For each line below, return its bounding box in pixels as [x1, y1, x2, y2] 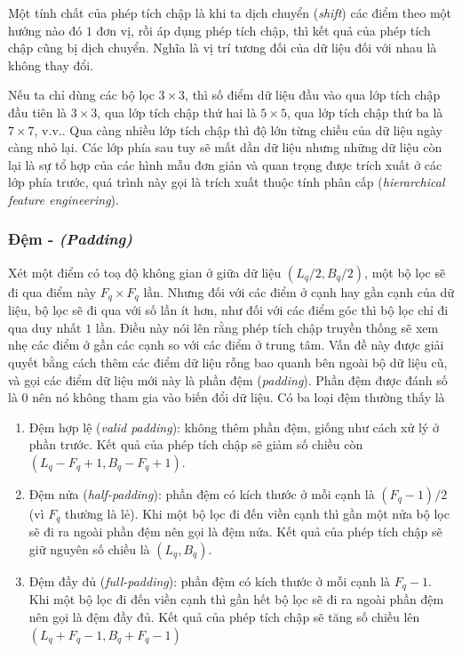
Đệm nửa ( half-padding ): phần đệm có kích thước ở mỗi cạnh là [28, 484, 375, 503]
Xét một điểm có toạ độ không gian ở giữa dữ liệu [8, 262, 282, 281]
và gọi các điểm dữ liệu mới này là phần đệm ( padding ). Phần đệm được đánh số [8, 370, 448, 389]
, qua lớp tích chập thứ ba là [286, 102, 443, 121]
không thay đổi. [8, 55, 94, 74]
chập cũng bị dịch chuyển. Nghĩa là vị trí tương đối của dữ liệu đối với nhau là [8, 38, 437, 57]
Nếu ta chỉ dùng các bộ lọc [8, 85, 155, 104]
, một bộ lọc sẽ [364, 262, 446, 281]
